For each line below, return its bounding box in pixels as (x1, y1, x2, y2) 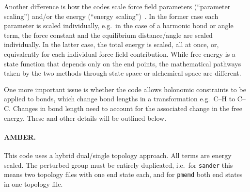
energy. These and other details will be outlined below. (4, 112, 167, 123)
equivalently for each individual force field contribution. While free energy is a (4, 48, 235, 59)
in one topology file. (4, 178, 63, 189)
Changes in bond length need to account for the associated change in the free (13, 103, 242, 113)
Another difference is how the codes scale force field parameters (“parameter (4, 1, 231, 11)
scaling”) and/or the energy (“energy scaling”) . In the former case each (4, 11, 219, 21)
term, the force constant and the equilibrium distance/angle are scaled (4, 30, 213, 40)
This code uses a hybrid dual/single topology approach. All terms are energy (4, 150, 232, 160)
